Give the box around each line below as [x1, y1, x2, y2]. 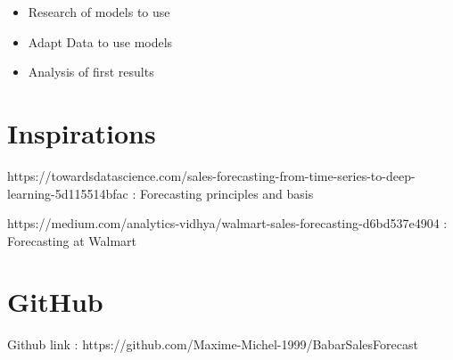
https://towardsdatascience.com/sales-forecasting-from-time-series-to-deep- [7, 166, 416, 184]
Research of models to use [28, 3, 170, 20]
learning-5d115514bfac [7, 184, 128, 202]
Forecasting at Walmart [7, 231, 137, 250]
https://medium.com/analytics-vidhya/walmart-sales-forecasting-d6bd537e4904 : [7, 214, 448, 233]
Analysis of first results [28, 62, 154, 81]
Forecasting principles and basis [140, 184, 314, 202]
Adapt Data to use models [28, 32, 173, 51]
